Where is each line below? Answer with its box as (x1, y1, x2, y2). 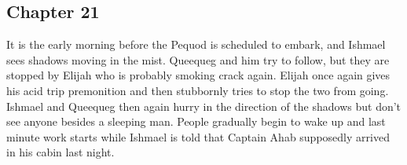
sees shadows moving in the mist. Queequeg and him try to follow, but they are (6, 51, 390, 68)
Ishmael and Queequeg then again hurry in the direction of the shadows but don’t (6, 97, 401, 114)
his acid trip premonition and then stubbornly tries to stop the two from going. (6, 82, 389, 98)
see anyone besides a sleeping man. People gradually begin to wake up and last (6, 113, 386, 130)
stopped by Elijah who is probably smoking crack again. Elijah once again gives (6, 67, 390, 83)
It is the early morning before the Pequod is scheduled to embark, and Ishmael (6, 36, 386, 53)
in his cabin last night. (6, 144, 115, 160)
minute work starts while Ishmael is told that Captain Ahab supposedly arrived (6, 128, 390, 145)
